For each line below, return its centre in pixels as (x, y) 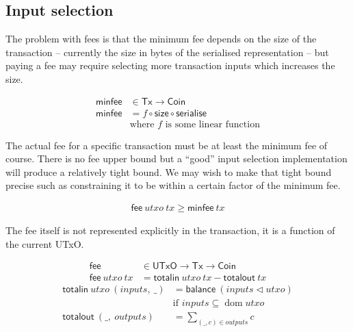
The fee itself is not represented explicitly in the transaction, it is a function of (170, 230)
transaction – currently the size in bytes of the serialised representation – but (167, 52)
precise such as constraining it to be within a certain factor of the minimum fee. (173, 185)
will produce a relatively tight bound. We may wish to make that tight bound (169, 171)
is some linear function (212, 124)
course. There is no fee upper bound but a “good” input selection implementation (176, 158)
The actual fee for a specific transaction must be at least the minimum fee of (167, 145)
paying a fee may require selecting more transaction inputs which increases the (170, 65)
